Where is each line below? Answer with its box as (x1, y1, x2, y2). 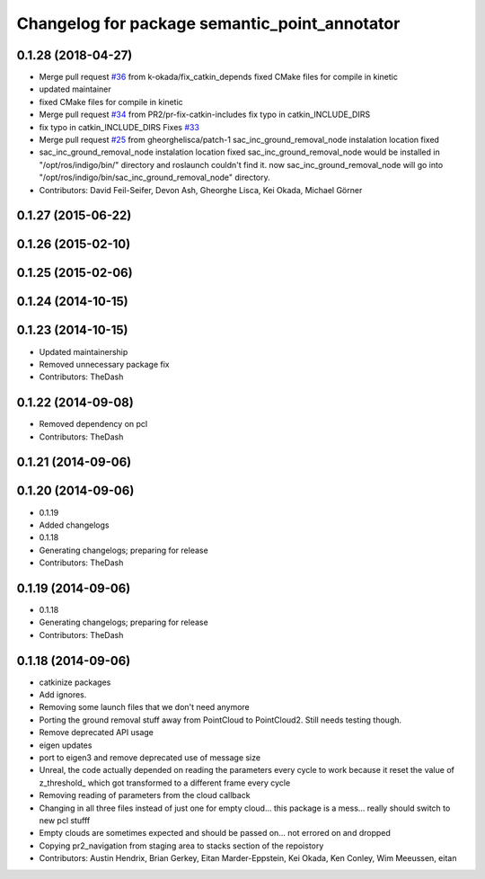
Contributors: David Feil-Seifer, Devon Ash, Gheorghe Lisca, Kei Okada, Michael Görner (39, 184, 363, 195)
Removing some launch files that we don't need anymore (39, 702, 251, 713)
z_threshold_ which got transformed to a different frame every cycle (39, 777, 291, 788)
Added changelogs (39, 519, 110, 530)
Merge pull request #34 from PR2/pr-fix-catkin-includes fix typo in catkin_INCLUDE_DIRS (39, 109, 371, 120)
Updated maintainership (39, 346, 128, 357)
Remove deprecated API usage (39, 727, 154, 738)
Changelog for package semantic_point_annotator (16, 13, 401, 33)
